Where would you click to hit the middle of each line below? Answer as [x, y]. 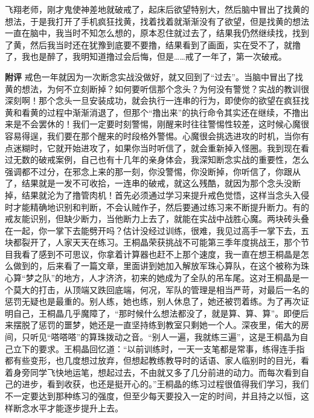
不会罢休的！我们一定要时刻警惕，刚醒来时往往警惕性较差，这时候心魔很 [165, 124]
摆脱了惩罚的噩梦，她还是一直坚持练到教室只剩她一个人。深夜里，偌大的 [157, 325]
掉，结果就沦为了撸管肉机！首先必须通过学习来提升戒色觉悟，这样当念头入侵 [157, 195]
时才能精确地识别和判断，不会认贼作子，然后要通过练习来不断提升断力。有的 [157, 207]
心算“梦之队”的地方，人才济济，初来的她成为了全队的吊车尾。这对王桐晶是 [153, 278]
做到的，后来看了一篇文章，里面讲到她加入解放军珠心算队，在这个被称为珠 [161, 266]
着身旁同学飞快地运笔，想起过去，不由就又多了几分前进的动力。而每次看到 [153, 372]
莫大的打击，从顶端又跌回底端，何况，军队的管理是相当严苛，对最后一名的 [161, 289]
